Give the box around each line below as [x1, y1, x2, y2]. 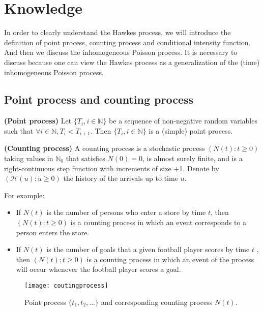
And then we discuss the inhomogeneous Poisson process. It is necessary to [4, 47, 238, 57]
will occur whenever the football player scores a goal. [16, 264, 181, 274]
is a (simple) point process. [149, 125, 233, 136]
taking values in [4, 152, 53, 163]
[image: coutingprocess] [24, 282, 108, 289]
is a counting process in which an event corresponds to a [70, 216, 247, 227]
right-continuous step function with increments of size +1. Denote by [4, 163, 219, 173]
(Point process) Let [4, 115, 72, 126]
